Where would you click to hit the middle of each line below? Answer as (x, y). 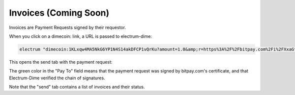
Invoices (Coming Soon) (59, 13)
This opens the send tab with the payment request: (61, 62)
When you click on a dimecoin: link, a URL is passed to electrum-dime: (81, 36)
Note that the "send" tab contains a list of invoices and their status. (77, 87)
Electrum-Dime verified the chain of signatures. (57, 78)
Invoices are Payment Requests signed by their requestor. (68, 27)
